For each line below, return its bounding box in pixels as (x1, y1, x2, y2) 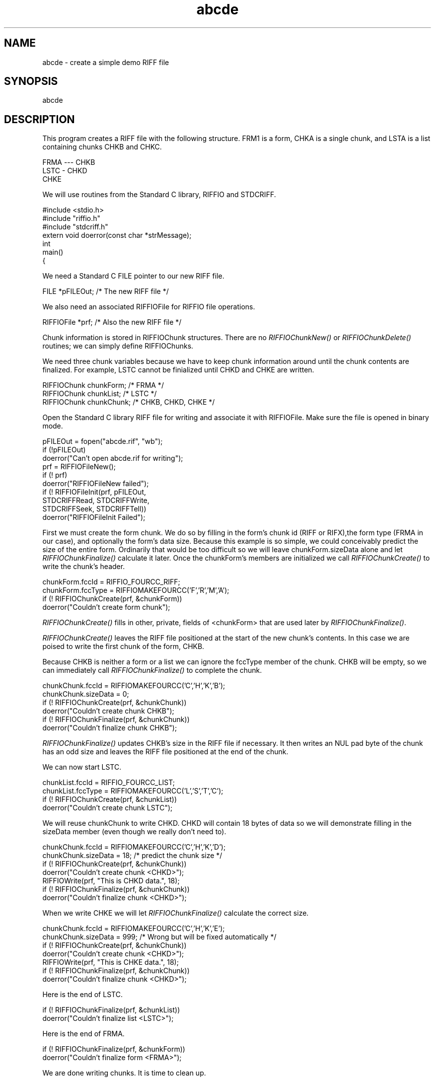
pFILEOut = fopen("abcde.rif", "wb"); (42, 437, 163, 446)
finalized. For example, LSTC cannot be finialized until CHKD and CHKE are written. (42, 365, 314, 374)
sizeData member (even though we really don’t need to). (42, 827, 226, 836)
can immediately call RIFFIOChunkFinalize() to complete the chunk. (42, 666, 262, 675)
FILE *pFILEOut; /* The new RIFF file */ (42, 287, 169, 296)
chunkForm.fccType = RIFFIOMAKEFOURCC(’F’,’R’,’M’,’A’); (42, 586, 229, 595)
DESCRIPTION (4, 113, 75, 126)
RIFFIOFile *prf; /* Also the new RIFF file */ (42, 318, 182, 327)
